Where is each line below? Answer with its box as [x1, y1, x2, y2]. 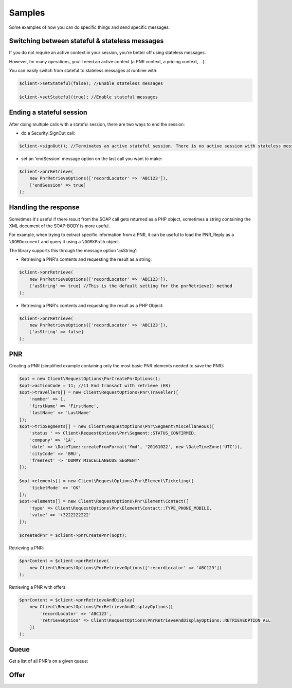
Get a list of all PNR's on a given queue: [9, 658, 89, 664]
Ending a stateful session [9, 109, 88, 117]
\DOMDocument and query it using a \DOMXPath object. [9, 238, 120, 244]
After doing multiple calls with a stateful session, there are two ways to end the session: [9, 121, 185, 127]
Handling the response [9, 203, 80, 212]
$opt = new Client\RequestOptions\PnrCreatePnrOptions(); [19, 376, 161, 381]
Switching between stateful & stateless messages [9, 37, 164, 45]
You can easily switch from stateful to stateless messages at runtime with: [9, 68, 158, 73]
